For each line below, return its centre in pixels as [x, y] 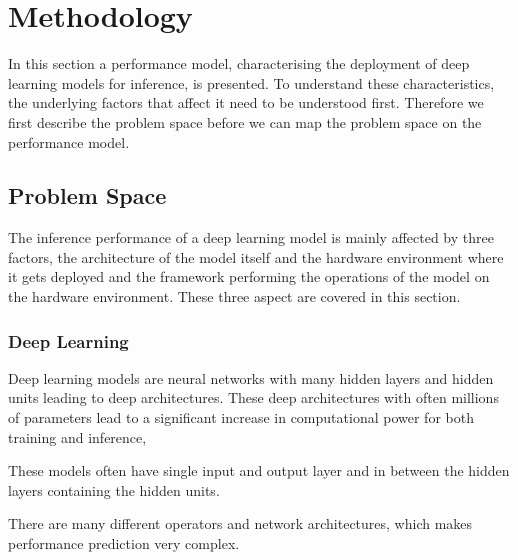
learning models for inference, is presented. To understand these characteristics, [251, 82]
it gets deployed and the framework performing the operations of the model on [249, 276]
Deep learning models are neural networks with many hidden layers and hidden [251, 377]
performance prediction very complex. [124, 543]
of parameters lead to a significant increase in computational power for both [241, 417]
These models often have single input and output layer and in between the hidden [259, 470]
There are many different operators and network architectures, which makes [240, 523]
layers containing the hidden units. [114, 489]
